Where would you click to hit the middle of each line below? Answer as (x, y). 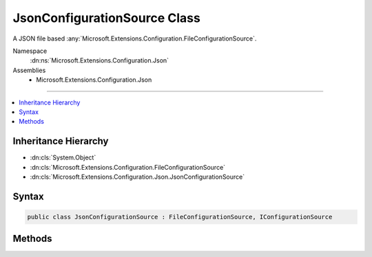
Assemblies (29, 70)
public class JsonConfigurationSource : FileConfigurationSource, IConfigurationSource (180, 217)
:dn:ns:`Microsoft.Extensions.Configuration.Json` (99, 60)
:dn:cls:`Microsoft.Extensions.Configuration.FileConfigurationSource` (128, 167)
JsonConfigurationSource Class (107, 18)
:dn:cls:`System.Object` (63, 157)
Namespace (30, 51)
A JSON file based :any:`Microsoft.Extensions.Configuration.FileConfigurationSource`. (135, 38)
